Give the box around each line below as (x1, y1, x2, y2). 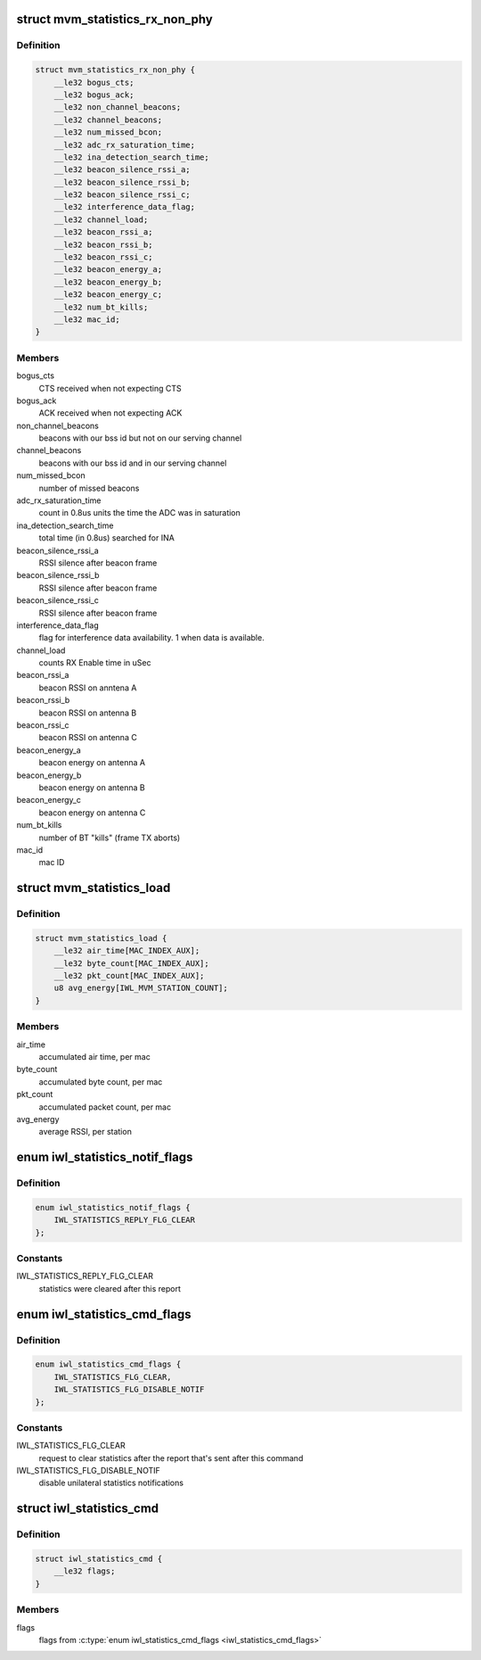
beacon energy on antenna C (38, 807, 146, 818)
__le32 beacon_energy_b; (53, 277, 163, 287)
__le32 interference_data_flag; (53, 202, 196, 212)
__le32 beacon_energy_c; (53, 290, 163, 300)
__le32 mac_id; (53, 314, 120, 325)
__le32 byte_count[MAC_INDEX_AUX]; (53, 958, 209, 968)
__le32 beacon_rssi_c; (53, 252, 153, 262)
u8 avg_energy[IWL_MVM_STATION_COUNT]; (53, 983, 229, 994)
